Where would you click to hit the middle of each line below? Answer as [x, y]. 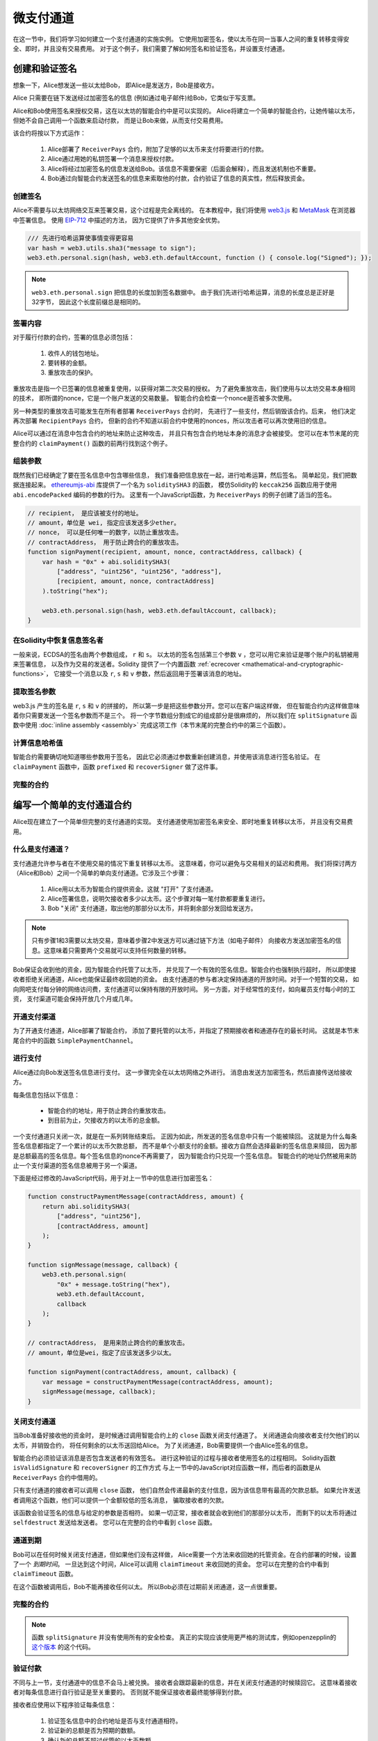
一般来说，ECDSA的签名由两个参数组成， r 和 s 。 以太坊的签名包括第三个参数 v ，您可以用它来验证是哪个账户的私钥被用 [186, 654]
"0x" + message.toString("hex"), [114, 1284]
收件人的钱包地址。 [75, 353]
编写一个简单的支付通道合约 [72, 805]
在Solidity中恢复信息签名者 [58, 641]
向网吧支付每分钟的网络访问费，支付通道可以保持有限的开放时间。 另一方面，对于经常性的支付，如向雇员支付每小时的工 [184, 989]
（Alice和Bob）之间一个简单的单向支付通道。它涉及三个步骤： [102, 873]
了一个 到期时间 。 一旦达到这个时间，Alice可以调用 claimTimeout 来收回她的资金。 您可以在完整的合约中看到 [171, 1564]
